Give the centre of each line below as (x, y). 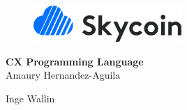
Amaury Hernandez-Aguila (63, 75)
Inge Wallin (30, 99)
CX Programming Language (75, 61)
